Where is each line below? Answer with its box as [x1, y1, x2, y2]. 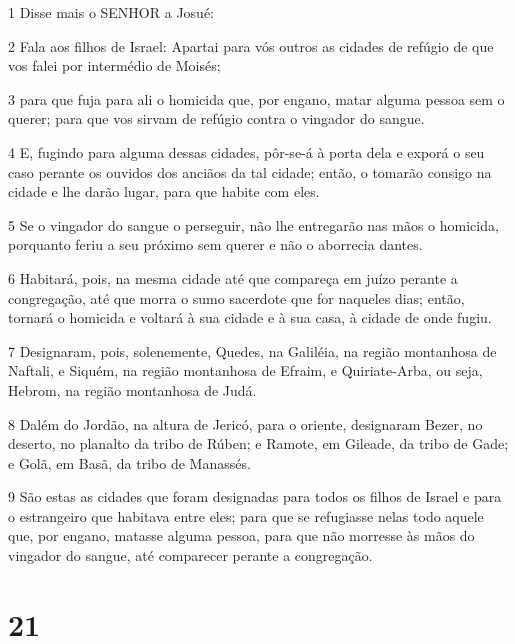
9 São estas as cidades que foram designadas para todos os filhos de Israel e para [8, 486, 502, 507]
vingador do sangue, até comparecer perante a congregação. [8, 545, 373, 566]
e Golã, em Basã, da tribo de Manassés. [8, 452, 251, 473]
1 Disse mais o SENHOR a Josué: [8, 2, 214, 22]
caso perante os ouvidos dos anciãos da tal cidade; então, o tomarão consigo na [8, 161, 492, 182]
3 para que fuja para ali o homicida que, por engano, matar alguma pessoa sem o [8, 88, 505, 109]
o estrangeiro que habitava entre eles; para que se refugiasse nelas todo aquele [8, 505, 484, 526]
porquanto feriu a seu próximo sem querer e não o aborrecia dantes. [8, 234, 423, 255]
